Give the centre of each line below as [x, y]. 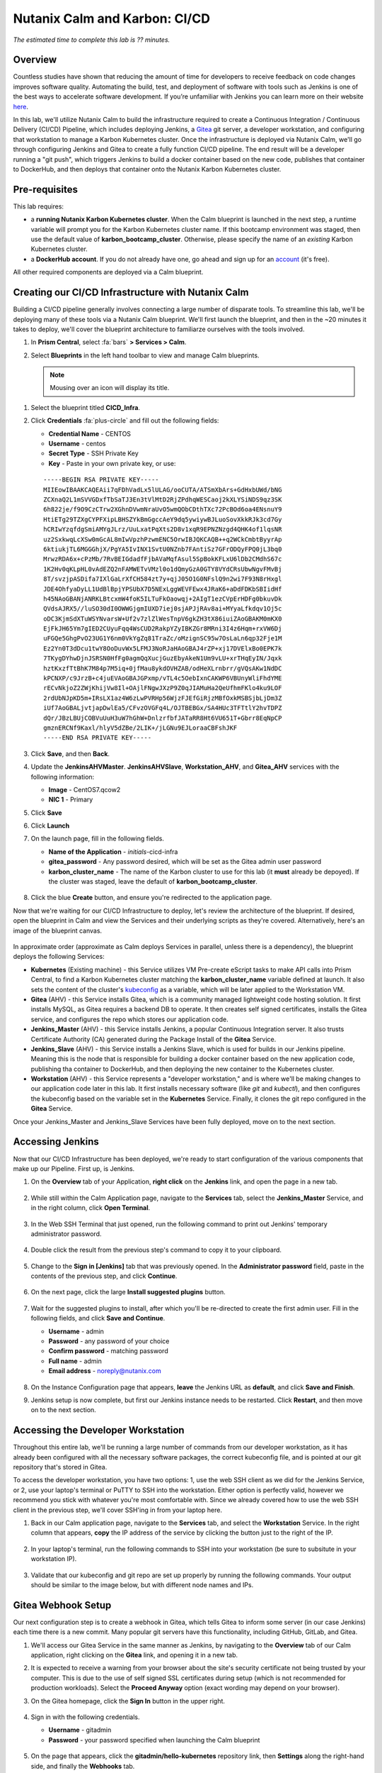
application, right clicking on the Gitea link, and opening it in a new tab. [134, 1655]
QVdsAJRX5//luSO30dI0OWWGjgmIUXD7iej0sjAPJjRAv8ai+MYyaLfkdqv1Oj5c [163, 609]
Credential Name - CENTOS [89, 433]
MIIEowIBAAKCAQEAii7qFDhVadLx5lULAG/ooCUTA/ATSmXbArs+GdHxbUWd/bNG [163, 490]
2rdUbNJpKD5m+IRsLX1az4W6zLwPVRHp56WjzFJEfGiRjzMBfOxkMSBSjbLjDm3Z [163, 698]
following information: [63, 777]
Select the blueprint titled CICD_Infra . [86, 407]
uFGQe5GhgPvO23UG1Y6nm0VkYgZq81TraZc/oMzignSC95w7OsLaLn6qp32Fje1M [163, 639]
